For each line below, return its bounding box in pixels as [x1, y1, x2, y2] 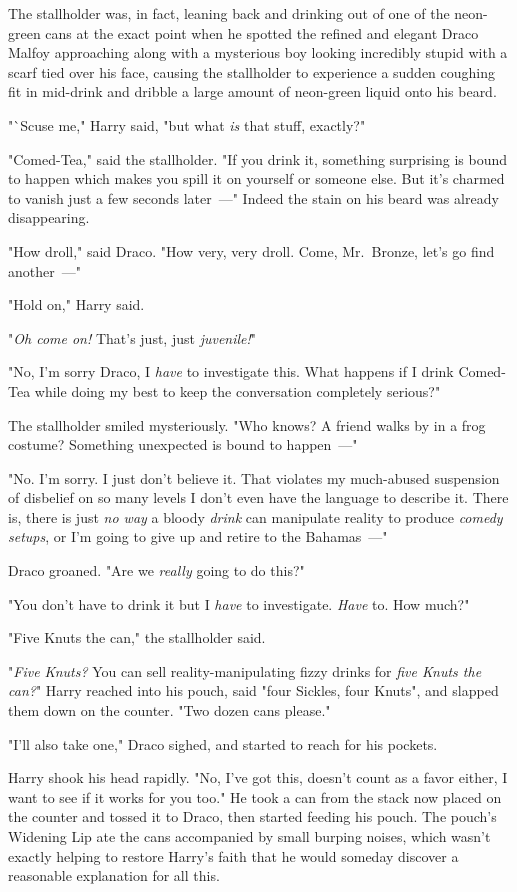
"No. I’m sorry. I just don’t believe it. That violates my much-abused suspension [8, 467, 500, 488]
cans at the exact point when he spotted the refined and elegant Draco [45, 22, 479, 43]
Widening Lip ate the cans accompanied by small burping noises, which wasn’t [8, 826, 491, 846]
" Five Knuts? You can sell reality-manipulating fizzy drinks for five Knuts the [8, 660, 482, 681]
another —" [8, 260, 81, 281]
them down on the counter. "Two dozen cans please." [8, 700, 331, 721]
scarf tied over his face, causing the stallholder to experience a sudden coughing [8, 61, 496, 82]
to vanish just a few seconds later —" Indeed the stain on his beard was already [8, 187, 499, 208]
